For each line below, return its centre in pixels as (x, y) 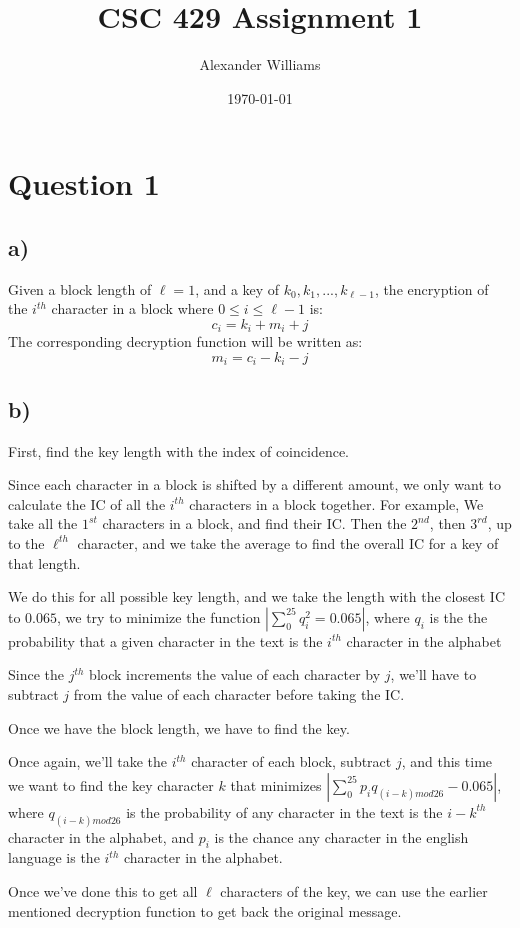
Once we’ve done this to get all (103, 890)
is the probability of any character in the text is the (284, 811)
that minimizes (276, 784)
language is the (54, 857)
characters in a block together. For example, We (336, 503)
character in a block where (132, 308)
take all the (43, 523)
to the (26, 542)
